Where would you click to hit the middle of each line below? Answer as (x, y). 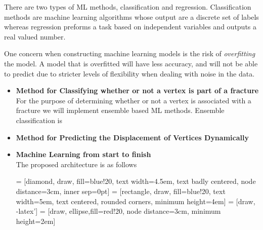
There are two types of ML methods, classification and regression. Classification (128, 7)
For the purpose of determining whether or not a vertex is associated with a (134, 100)
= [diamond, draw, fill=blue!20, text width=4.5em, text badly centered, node (136, 181)
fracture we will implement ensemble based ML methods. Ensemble (120, 110)
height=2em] (36, 221)
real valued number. (35, 36)
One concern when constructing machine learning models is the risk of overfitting (130, 53)
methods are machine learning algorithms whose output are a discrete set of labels (131, 16)
